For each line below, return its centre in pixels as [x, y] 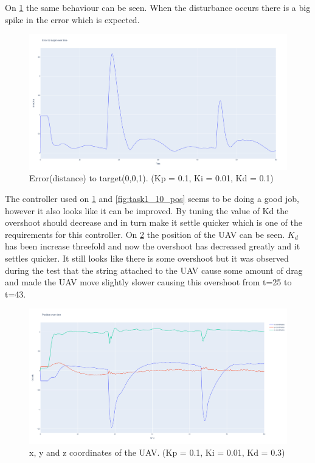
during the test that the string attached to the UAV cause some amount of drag [154, 270]
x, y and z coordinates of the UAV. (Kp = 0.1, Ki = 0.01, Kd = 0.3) [157, 452]
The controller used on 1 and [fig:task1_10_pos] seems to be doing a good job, [152, 198]
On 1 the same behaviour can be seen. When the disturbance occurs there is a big [158, 7]
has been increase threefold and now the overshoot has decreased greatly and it [153, 246]
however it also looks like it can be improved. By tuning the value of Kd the [147, 210]
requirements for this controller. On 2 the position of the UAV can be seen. [145, 234]
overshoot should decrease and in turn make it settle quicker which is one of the [154, 222]
